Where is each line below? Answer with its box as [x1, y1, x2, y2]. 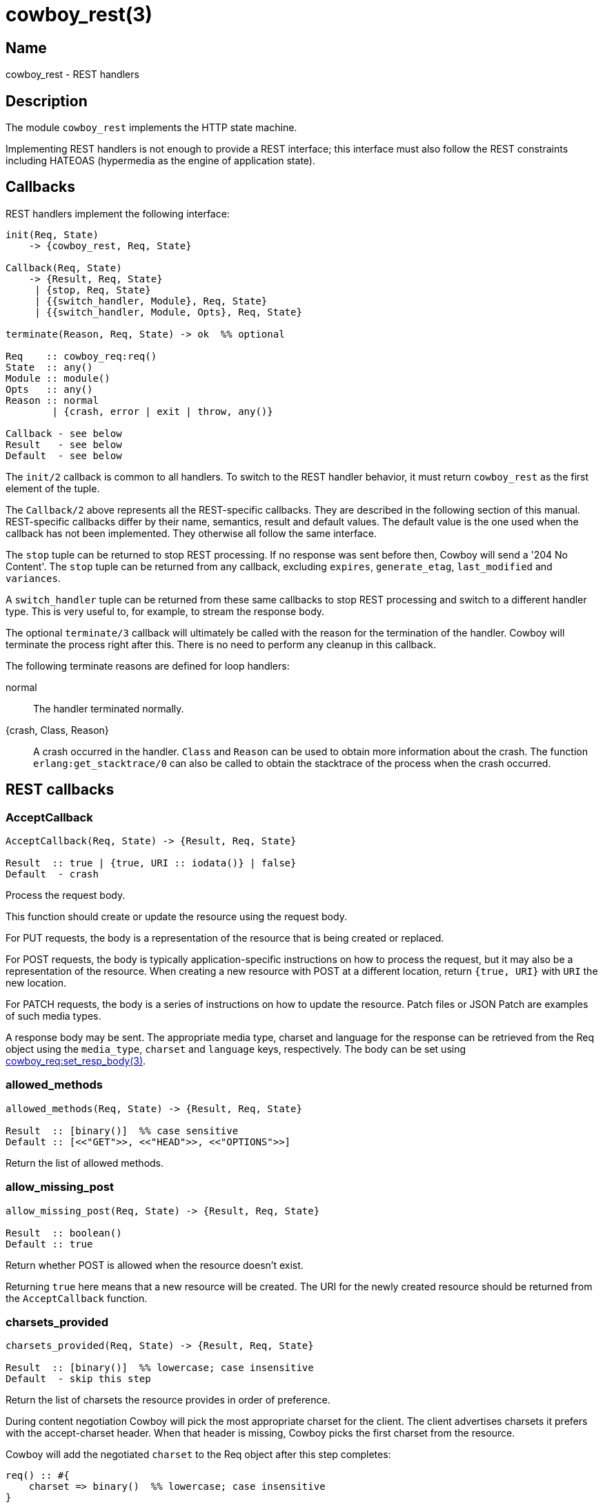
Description [6, 92, 88, 110]
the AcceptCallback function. [6, 1292, 148, 1304]
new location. [6, 977, 67, 989]
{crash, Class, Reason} [6, 724, 109, 736]
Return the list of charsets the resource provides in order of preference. [6, 1394, 330, 1406]
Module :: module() [6, 372, 110, 384]
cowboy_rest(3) [6, 3, 152, 26]
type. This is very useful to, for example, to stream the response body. [6, 605, 325, 617]
